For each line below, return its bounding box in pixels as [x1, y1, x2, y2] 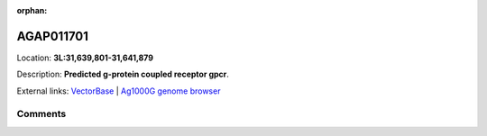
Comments [16, 108, 67, 121]
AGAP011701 [16, 28, 89, 44]
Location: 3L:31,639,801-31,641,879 [16, 52, 153, 63]
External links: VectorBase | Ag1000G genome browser [16, 86, 221, 96]
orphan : [16, 5, 48, 15]
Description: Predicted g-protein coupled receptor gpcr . [16, 68, 230, 80]
